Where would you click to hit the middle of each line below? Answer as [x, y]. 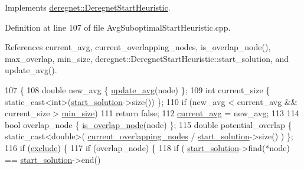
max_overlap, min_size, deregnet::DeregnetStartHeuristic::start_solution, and [147, 58]
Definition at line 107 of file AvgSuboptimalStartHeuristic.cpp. [118, 27]
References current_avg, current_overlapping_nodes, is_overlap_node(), [138, 47]
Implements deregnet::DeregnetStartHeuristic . [88, 7]
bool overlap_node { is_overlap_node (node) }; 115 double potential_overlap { [148, 124]
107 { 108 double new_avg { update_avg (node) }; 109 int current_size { [138, 89]
